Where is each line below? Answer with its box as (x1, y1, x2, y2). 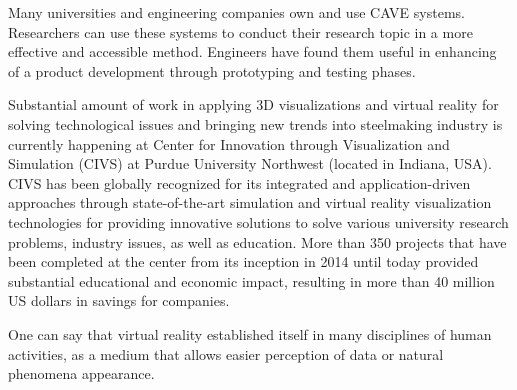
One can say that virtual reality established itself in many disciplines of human (8, 323, 492, 344)
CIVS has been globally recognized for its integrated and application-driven (8, 172, 471, 193)
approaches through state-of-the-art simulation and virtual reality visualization (8, 192, 492, 213)
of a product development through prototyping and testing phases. (8, 60, 416, 81)
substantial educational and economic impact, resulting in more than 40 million (8, 270, 495, 291)
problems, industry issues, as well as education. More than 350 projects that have (8, 231, 507, 252)
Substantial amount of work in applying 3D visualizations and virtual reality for (8, 94, 499, 115)
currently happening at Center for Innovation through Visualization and (8, 133, 450, 154)
